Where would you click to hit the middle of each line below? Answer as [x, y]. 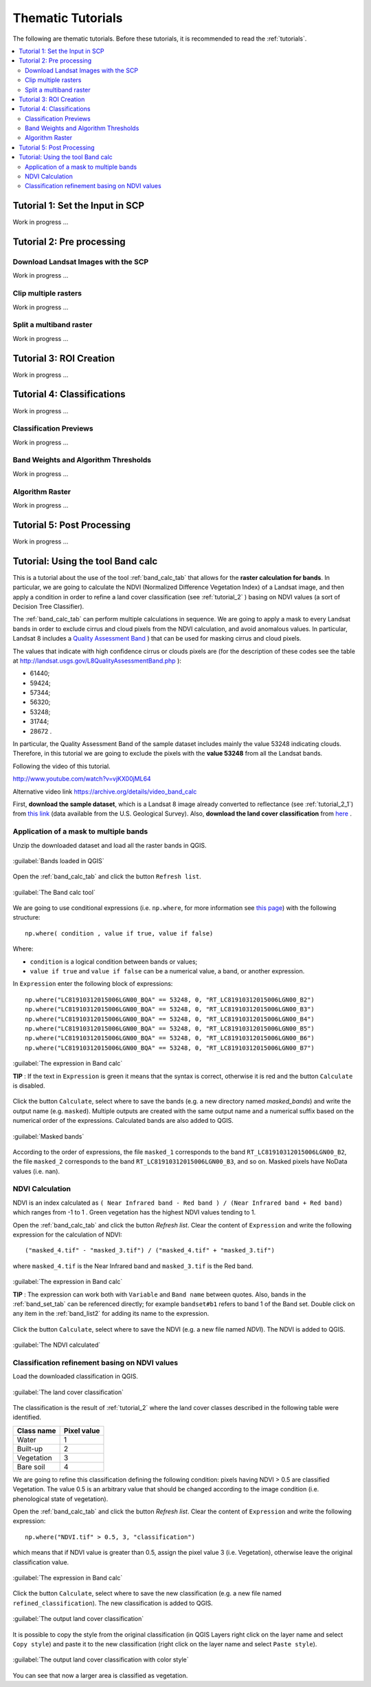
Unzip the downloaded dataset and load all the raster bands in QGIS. [110, 845]
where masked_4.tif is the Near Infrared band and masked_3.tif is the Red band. [133, 1266]
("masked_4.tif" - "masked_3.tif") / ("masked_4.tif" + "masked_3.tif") [150, 1251]
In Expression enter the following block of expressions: [93, 984]
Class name [36, 1431]
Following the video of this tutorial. [61, 766]
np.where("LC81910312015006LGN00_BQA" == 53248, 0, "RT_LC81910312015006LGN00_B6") [170, 1038]
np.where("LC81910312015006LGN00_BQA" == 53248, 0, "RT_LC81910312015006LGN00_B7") [170, 1048]
